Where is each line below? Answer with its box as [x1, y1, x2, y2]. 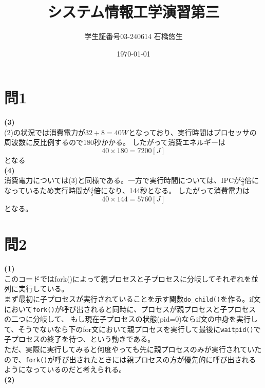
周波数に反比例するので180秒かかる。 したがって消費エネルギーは [4, 137, 225, 147]
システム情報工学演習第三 [47, 1, 220, 22]
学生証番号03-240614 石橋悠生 [84, 31, 183, 42]
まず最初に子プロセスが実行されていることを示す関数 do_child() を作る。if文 [4, 293, 261, 304]
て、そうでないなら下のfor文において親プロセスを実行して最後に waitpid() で [4, 323, 261, 334]
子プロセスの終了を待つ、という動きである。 [4, 334, 155, 344]
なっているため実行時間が [4, 185, 90, 196]
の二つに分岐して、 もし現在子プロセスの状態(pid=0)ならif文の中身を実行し [4, 313, 258, 324]
